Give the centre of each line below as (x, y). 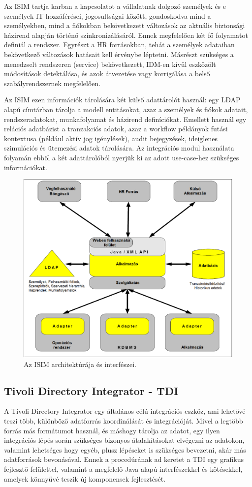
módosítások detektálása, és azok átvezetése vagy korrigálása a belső (107, 74)
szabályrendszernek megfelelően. (52, 83)
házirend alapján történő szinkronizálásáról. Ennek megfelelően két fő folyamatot (126, 35)
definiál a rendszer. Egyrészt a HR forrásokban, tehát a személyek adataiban (119, 45)
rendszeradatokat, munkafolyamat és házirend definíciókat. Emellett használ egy (125, 119)
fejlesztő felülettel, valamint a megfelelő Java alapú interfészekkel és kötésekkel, (123, 469)
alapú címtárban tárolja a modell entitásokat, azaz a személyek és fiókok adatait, (126, 109)
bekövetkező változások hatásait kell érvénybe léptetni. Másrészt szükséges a (119, 54)
